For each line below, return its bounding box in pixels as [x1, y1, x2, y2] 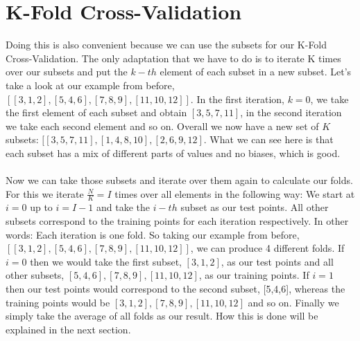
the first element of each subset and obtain [6, 105, 187, 120]
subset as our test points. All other [180, 200, 329, 214]
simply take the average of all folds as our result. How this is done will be [6, 308, 318, 323]
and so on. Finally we [248, 295, 339, 309]
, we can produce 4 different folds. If [190, 241, 345, 255]
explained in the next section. [6, 322, 131, 336]
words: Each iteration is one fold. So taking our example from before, [6, 227, 300, 241]
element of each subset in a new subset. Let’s [160, 64, 352, 79]
